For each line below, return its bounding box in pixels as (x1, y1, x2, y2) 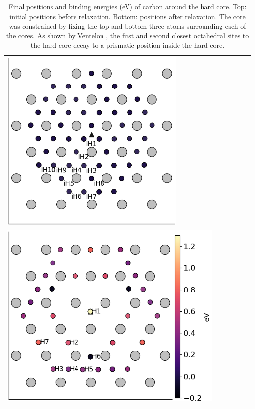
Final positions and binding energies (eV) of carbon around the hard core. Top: (8, 1, 247, 11)
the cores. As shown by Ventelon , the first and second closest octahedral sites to (6, 30, 249, 40)
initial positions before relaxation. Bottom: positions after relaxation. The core (9, 11, 246, 21)
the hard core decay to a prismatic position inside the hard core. (30, 40, 225, 50)
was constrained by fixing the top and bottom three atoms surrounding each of (9, 21, 246, 31)
